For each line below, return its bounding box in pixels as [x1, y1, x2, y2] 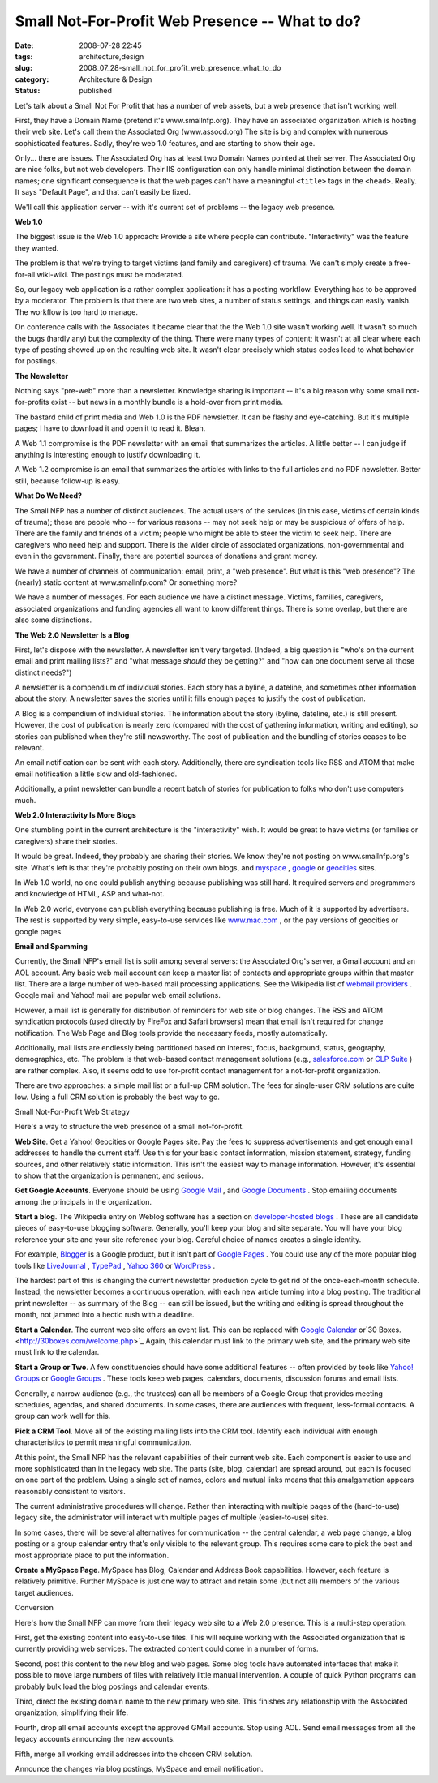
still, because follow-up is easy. [15, 475, 121, 486]
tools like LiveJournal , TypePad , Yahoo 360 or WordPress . [15, 1261, 216, 1270]
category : [15, 74, 49, 84]
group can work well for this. [15, 1411, 111, 1421]
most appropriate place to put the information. [15, 1550, 170, 1560]
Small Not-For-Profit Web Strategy [15, 1106, 130, 1116]
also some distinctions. [15, 615, 92, 625]
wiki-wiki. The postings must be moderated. [36, 269, 184, 279]
